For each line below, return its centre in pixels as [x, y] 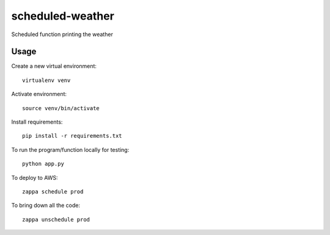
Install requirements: [37, 122]
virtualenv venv [46, 80]
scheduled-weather [63, 16]
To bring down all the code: [46, 206]
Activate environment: [39, 94]
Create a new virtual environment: [54, 66]
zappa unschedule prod [56, 219]
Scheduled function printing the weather [62, 34]
